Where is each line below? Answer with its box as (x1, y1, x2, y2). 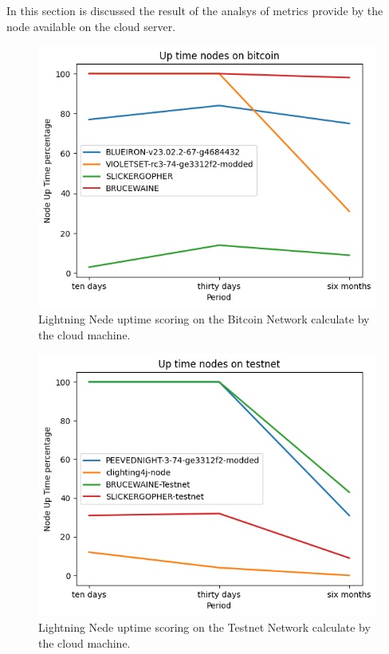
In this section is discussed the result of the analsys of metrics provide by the (6, 2, 383, 18)
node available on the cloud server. (6, 18, 176, 34)
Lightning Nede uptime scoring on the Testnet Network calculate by (38, 618, 371, 635)
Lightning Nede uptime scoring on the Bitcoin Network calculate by (38, 310, 370, 327)
